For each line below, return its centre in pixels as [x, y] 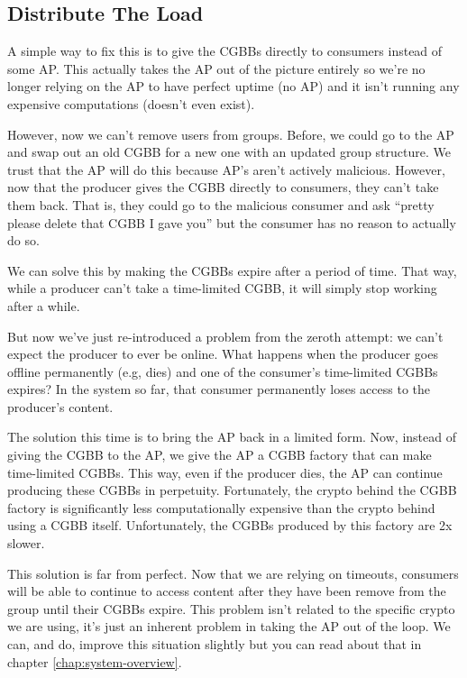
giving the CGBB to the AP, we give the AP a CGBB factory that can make [220, 455]
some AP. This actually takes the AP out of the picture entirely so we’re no [216, 68]
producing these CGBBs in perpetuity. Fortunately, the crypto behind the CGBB [232, 490]
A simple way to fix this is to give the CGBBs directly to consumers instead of [225, 51]
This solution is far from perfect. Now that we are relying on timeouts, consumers [233, 573]
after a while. [44, 305]
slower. [26, 543]
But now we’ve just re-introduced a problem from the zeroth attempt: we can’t [225, 336]
